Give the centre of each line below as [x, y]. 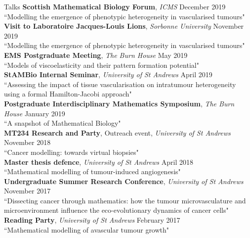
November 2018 [27, 142]
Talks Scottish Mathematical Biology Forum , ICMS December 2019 [115, 6]
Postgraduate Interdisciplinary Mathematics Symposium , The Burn [119, 103]
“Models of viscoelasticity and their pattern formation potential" [102, 65]
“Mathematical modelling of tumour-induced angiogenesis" [92, 171]
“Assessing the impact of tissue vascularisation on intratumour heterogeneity [120, 84]
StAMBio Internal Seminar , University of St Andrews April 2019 [108, 74]
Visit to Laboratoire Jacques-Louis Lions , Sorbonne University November [124, 26]
